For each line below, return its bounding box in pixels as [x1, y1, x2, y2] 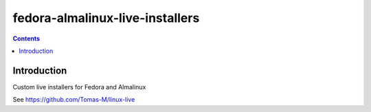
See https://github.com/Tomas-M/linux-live [12, 96, 135, 104]
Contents [12, 34, 41, 43]
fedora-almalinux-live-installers [12, 10, 200, 25]
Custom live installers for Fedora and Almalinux [12, 82, 146, 91]
